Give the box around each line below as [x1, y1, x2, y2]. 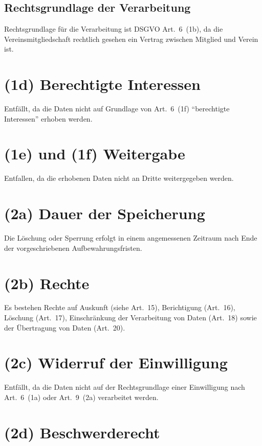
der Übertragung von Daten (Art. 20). [4, 322, 125, 333]
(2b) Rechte [4, 272, 90, 293]
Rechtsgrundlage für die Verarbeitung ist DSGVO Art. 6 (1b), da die [4, 24, 223, 34]
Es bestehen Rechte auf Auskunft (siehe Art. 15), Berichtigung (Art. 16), [4, 302, 235, 313]
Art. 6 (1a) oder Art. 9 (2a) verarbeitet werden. [4, 391, 159, 402]
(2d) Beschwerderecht [4, 421, 160, 442]
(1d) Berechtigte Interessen [4, 74, 201, 95]
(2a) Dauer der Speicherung [4, 203, 205, 224]
